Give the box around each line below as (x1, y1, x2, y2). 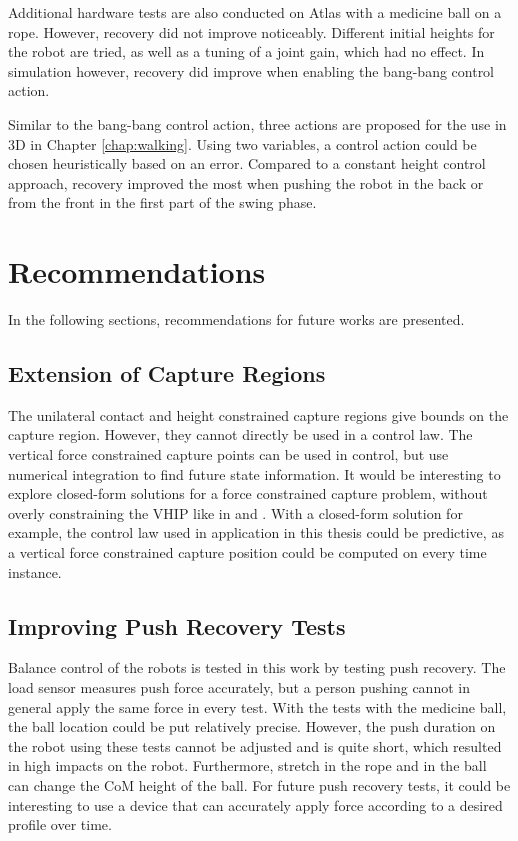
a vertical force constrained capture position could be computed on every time (8, 542, 487, 563)
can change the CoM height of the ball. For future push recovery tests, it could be (8, 774, 511, 795)
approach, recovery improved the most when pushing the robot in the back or (8, 172, 484, 193)
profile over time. (8, 814, 112, 835)
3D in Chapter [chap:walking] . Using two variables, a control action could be (8, 133, 477, 154)
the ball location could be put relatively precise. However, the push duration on (8, 716, 496, 737)
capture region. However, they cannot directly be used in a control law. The (8, 424, 473, 445)
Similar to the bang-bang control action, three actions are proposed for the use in (8, 113, 507, 134)
